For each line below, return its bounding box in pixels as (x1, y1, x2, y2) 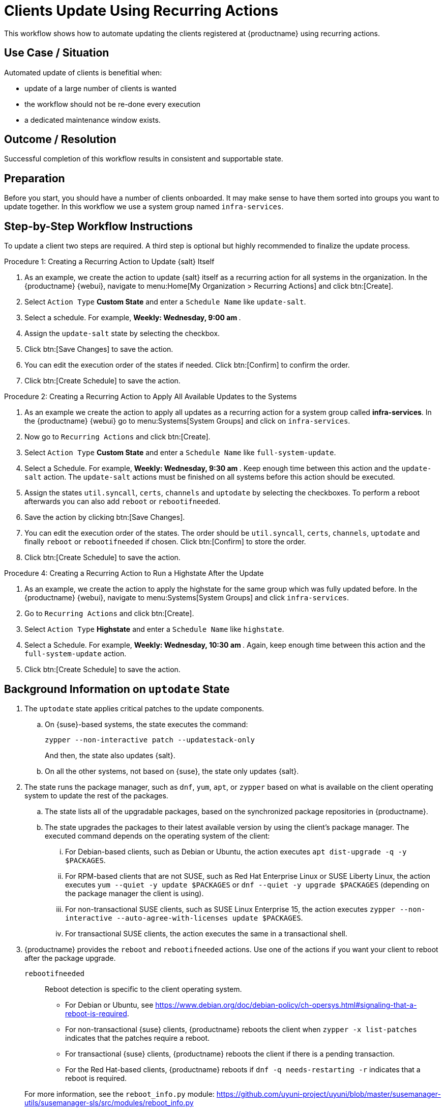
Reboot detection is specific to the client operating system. (45, 984, 242, 993)
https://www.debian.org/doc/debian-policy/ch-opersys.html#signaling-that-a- (155, 1000, 417, 1009)
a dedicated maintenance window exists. (24, 115, 161, 124)
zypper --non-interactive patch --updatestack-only (45, 735, 255, 744)
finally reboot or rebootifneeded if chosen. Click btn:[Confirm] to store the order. (24, 537, 306, 546)
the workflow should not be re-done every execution (24, 99, 201, 108)
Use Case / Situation (4, 46, 109, 60)
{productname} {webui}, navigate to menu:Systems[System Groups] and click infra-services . (24, 593, 349, 602)
